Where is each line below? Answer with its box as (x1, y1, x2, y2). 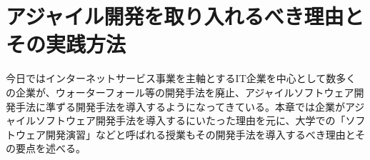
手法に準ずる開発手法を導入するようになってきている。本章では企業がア (15, 99, 355, 114)
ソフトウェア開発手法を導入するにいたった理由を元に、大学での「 (35, 113, 346, 128)
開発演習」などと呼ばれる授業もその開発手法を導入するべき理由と (45, 126, 356, 141)
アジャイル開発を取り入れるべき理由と (6, 1, 364, 31)
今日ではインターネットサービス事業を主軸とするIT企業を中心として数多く (6, 71, 356, 86)
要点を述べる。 (15, 141, 86, 156)
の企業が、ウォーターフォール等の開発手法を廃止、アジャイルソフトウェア (6, 84, 354, 99)
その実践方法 (6, 29, 126, 59)
